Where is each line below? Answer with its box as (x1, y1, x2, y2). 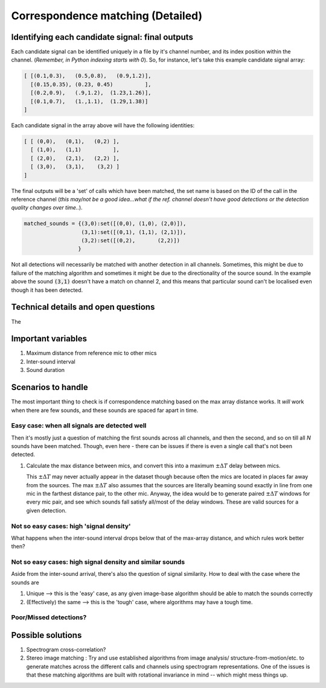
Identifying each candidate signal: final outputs (11, 32, 193, 42)
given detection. (26, 507, 66, 514)
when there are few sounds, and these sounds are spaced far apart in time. (11, 406, 199, 414)
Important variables (11, 333, 88, 344)
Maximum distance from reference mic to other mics (26, 350, 157, 357)
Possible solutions (11, 630, 82, 640)
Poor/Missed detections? (11, 613, 87, 622)
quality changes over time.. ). (11, 204, 83, 211)
